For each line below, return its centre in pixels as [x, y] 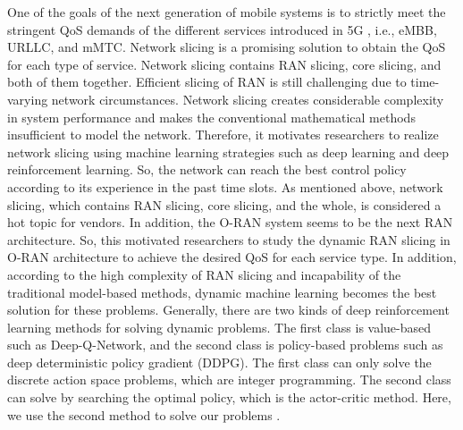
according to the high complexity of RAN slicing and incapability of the [204, 274]
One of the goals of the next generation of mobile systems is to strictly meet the [227, 12]
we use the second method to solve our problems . [144, 414]
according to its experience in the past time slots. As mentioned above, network [225, 186]
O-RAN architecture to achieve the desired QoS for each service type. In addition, [232, 257]
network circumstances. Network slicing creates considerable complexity [248, 99]
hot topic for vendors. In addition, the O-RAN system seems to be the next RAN [230, 222]
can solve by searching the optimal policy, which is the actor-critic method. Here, [229, 397]
